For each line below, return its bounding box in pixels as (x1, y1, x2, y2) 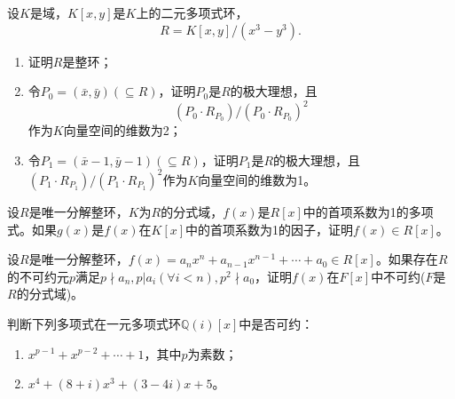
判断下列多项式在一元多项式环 (7, 314, 181, 332)
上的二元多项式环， (136, 4, 248, 21)
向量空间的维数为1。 (198, 170, 317, 188)
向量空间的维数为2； (63, 121, 182, 140)
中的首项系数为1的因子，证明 (185, 219, 354, 238)
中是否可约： (239, 314, 314, 332)
